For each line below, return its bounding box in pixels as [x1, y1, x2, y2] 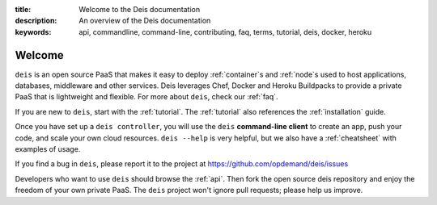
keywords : [15, 27, 52, 36]
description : [15, 16, 57, 26]
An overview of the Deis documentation [78, 16, 211, 26]
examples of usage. [15, 144, 81, 154]
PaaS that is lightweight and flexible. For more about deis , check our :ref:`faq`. [15, 92, 278, 102]
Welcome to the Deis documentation [78, 5, 201, 14]
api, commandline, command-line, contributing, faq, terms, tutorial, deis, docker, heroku [78, 27, 372, 36]
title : [15, 5, 32, 14]
